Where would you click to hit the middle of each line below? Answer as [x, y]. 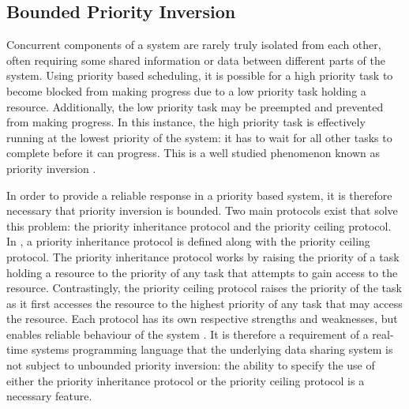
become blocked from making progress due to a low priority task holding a [186, 90]
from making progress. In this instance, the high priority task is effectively [186, 122]
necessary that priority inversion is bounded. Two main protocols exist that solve [202, 210]
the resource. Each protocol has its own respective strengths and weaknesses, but [202, 319]
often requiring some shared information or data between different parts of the [196, 60]
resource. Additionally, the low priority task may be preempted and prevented [195, 106]
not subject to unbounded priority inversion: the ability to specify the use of [191, 365]
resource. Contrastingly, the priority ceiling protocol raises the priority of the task [204, 288]
